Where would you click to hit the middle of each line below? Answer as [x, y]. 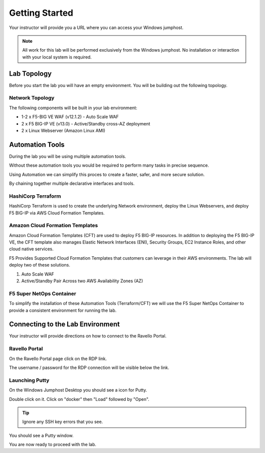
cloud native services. [31, 249]
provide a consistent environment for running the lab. [63, 310]
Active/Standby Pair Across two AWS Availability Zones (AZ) [82, 281]
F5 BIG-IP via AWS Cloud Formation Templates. [57, 213]
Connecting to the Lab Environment [65, 324]
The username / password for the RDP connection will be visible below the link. [89, 367]
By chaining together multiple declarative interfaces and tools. [72, 183]
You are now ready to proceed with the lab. [53, 445]
